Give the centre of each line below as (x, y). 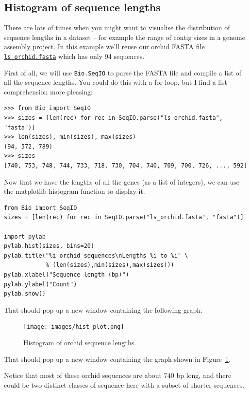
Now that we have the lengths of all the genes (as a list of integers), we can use (122, 181)
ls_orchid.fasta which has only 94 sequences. (74, 56)
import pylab (25, 236)
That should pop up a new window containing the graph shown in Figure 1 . (117, 359)
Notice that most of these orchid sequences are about (83, 375)
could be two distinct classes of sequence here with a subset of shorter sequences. (124, 384)
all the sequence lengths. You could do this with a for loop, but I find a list (116, 82)
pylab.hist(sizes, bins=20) (49, 246)
